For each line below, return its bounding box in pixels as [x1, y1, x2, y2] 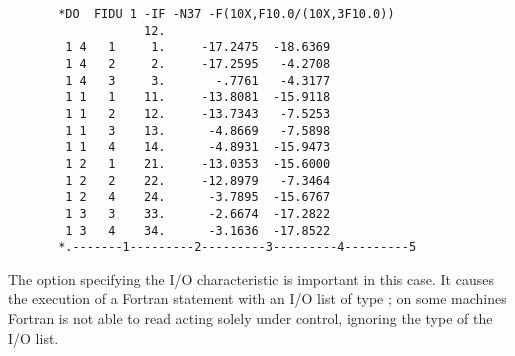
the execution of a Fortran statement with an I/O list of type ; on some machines [8, 288, 507, 309]
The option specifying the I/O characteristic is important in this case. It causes [8, 268, 494, 289]
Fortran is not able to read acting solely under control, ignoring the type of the [8, 308, 493, 329]
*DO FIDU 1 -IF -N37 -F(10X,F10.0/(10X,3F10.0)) [58, 7, 395, 21]
